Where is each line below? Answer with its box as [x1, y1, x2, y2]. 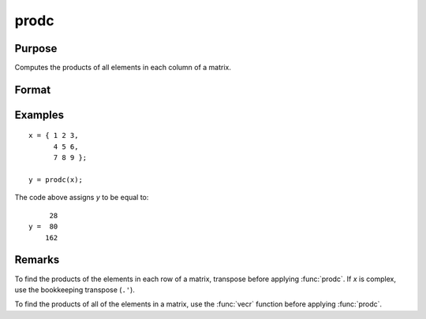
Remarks [14, 253, 60, 267]
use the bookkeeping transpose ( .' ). [14, 284, 136, 295]
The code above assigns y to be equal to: [14, 193, 149, 202]
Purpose [14, 42, 58, 55]
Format [14, 83, 51, 96]
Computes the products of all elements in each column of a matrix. [14, 63, 232, 72]
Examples [14, 108, 65, 121]
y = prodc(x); [28, 176, 83, 184]
